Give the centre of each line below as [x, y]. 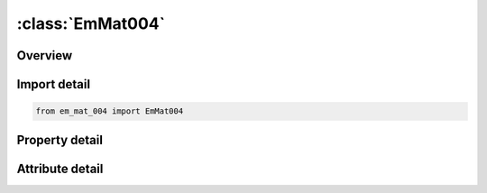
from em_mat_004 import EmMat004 [110, 111]
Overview [45, 55]
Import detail [53, 84]
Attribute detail [60, 168]
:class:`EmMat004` [91, 23]
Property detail [60, 140]
